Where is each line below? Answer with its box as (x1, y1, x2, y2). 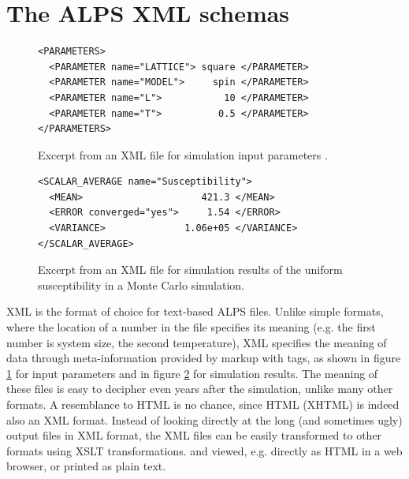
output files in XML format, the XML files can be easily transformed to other (6, 427, 382, 443)
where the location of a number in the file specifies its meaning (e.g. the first (6, 319, 376, 335)
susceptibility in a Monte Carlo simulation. (38, 276, 245, 293)
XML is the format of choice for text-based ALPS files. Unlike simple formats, (6, 303, 384, 320)
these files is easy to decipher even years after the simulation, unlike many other (6, 380, 393, 397)
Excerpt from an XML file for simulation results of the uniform (38, 261, 343, 278)
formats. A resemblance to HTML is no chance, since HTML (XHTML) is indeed (6, 396, 400, 412)
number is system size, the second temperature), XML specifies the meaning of (6, 334, 387, 350)
